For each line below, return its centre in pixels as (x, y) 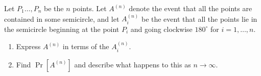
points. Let (90, 8)
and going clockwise (161, 29)
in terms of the (86, 46)
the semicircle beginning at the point (62, 29)
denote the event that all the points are (191, 8)
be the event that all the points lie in (199, 18)
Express (28, 46)
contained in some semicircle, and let (62, 18)
